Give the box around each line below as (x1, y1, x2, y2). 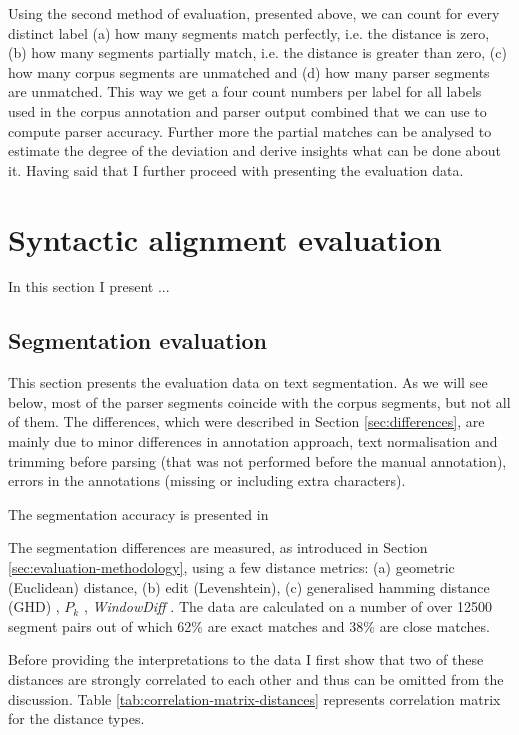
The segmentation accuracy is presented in (8, 503, 269, 524)
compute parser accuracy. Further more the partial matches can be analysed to (8, 120, 492, 141)
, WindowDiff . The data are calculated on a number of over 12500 (83, 596, 493, 617)
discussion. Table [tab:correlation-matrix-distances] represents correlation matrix (8, 688, 501, 709)
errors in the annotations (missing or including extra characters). (8, 470, 406, 491)
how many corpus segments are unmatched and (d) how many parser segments (8, 61, 490, 82)
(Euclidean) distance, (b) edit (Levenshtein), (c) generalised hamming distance (8, 576, 490, 597)
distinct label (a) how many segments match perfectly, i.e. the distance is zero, (8, 22, 490, 43)
